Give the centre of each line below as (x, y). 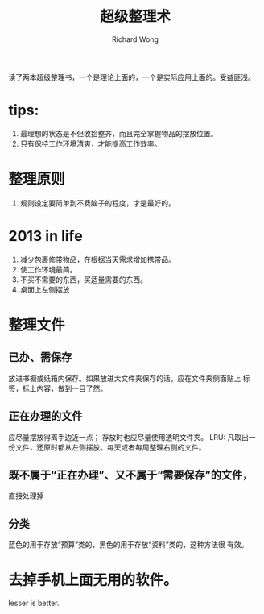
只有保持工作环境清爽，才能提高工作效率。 (91, 143)
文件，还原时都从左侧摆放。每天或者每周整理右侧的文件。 (110, 447)
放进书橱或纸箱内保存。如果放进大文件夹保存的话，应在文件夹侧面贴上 (125, 378)
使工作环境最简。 (48, 269)
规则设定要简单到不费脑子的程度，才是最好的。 (97, 203)
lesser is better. (34, 603)
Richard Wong (135, 39)
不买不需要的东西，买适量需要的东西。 (83, 280)
